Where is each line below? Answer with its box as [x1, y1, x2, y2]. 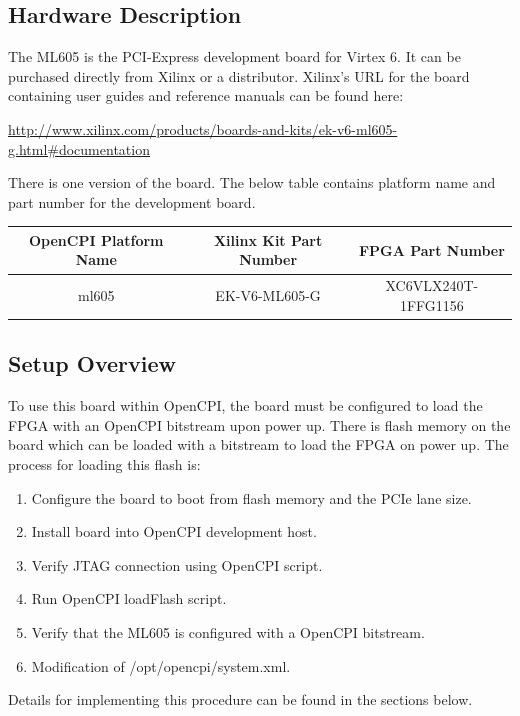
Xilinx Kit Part [213, 229, 323, 250]
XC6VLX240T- [385, 275, 479, 296]
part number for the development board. [8, 191, 256, 212]
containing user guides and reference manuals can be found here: [8, 85, 404, 106]
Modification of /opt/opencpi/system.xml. [31, 655, 291, 676]
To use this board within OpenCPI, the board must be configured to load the [8, 395, 483, 416]
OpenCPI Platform [29, 229, 164, 250]
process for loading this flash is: [8, 453, 201, 474]
